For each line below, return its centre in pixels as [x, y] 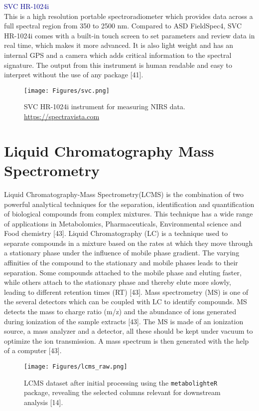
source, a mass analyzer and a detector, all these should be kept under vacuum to [129, 331]
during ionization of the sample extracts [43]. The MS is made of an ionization [124, 321]
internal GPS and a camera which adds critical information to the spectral [118, 55]
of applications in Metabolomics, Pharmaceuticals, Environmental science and [123, 223]
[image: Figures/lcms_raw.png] [76, 367]
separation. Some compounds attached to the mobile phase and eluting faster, [123, 272]
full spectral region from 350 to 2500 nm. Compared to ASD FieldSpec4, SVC [123, 26]
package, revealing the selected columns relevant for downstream [122, 392]
